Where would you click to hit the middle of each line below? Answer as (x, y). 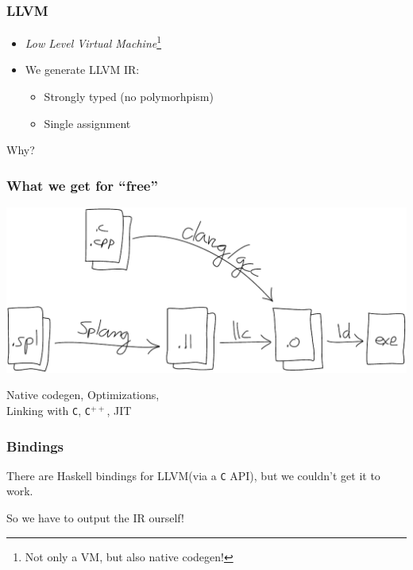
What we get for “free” (82, 185)
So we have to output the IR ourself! (95, 518)
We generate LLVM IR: (82, 70)
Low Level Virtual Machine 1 (93, 42)
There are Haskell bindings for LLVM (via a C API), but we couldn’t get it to (193, 475)
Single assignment (87, 123)
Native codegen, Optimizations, (83, 395)
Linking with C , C (48, 410)
